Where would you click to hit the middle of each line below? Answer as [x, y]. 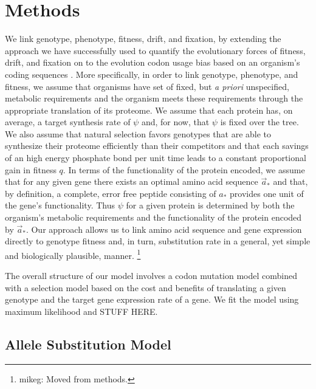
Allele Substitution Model [88, 344]
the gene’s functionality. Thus [60, 205]
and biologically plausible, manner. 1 [73, 254]
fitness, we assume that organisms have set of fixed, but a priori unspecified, [147, 86]
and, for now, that [175, 122]
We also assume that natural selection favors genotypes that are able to [138, 133]
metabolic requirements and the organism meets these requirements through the [154, 98]
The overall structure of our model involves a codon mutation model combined [151, 276]
